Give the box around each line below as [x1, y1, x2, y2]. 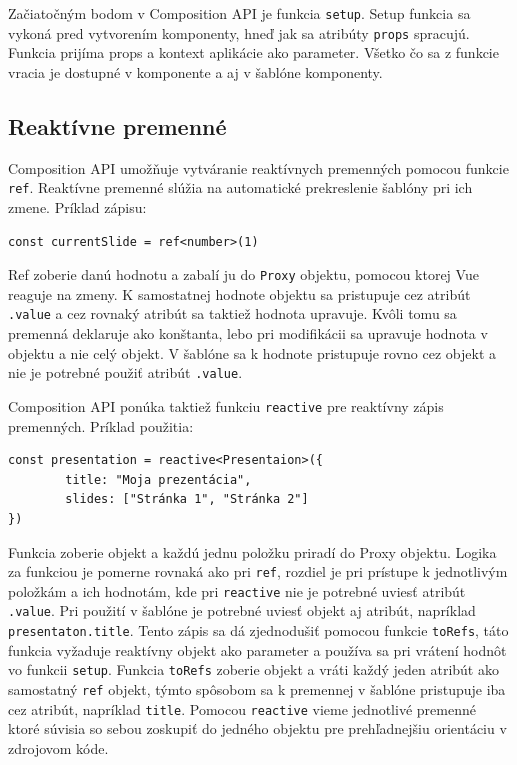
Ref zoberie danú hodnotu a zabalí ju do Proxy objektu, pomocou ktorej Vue [8, 264, 479, 285]
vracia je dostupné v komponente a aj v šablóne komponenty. [8, 61, 383, 82]
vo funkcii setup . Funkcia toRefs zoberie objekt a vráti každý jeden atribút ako [8, 659, 499, 680]
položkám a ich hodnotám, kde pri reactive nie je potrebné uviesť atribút [8, 580, 466, 601]
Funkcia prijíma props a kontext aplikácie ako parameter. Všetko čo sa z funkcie [8, 42, 499, 63]
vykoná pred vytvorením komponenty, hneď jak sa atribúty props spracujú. [8, 22, 470, 43]
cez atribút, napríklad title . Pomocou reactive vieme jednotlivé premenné [8, 698, 476, 719]
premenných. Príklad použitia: [8, 415, 194, 436]
